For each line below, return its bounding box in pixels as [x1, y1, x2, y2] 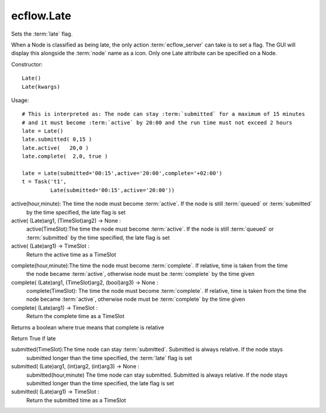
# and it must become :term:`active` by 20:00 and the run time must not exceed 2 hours [22, 119, 293, 126]
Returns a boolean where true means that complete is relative [11, 324, 164, 331]
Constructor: [11, 60, 43, 68]
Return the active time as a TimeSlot [26, 251, 117, 258]
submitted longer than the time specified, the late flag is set [26, 380, 174, 386]
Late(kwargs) [22, 83, 60, 90]
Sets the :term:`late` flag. [11, 30, 73, 37]
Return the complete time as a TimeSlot [26, 313, 125, 320]
